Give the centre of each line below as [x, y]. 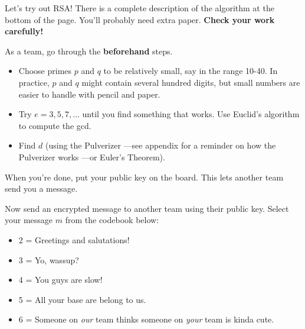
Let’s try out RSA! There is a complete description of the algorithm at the [140, 8]
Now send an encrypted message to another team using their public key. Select [147, 208]
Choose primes [45, 71]
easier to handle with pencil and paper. [89, 94]
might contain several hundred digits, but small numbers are [191, 82]
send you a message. [41, 188]
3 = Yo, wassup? [49, 259]
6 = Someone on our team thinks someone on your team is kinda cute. [146, 319]
